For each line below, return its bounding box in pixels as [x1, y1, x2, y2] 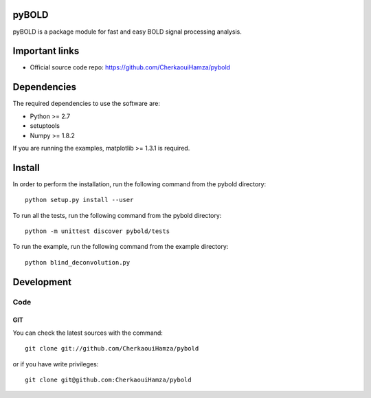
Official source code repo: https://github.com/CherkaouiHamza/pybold [30, 63, 230, 71]
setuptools [30, 122, 60, 130]
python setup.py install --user [25, 196, 134, 204]
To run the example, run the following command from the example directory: [12, 243, 229, 251]
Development [12, 276, 72, 288]
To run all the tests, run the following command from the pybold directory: [12, 211, 222, 219]
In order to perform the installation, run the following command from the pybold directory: [12, 179, 267, 188]
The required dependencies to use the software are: [12, 100, 161, 108]
